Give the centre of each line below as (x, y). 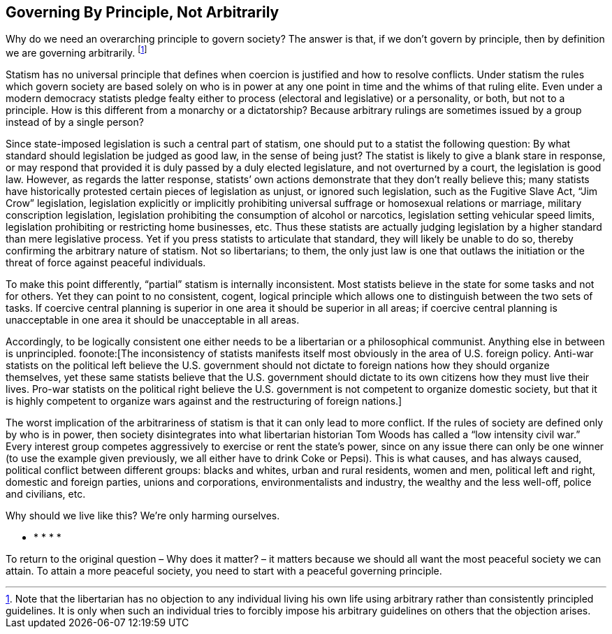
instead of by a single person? (75, 122)
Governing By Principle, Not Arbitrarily (143, 12)
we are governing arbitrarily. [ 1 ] (76, 52)
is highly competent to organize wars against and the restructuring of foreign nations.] (204, 401)
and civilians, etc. (46, 494)
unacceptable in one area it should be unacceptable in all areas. (153, 320)
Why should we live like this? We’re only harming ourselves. (143, 516)
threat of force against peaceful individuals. (106, 263)
